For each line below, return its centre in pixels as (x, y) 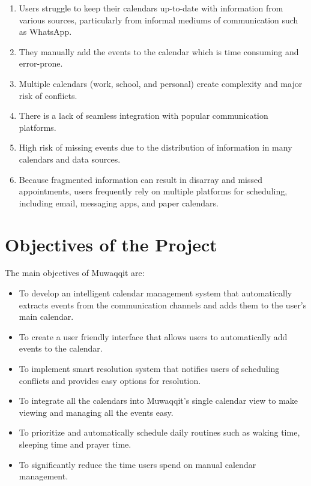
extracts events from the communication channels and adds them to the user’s (163, 304)
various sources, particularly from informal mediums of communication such (159, 19)
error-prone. (41, 63)
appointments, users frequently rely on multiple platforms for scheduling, (153, 191)
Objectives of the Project (111, 244)
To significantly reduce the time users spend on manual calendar (137, 464)
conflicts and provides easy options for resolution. (110, 380)
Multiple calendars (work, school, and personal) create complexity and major (161, 83)
